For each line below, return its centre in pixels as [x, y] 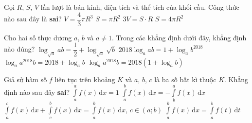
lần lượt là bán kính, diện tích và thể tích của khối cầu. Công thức [140, 7]
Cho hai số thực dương [38, 37]
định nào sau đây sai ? [37, 92]
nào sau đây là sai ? [33, 19]
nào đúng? [19, 49]
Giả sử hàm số [26, 79]
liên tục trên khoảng [85, 79]
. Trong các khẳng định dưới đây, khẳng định [179, 37]
